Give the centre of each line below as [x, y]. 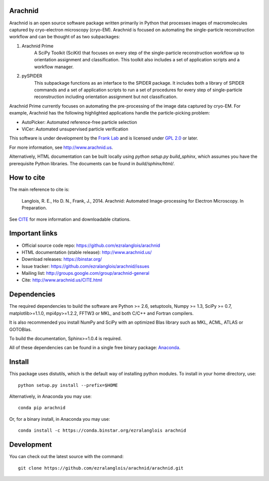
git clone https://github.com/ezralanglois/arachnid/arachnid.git [101, 468]
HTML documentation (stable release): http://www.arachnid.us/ [87, 252]
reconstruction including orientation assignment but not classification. [106, 97]
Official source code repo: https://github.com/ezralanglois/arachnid [91, 245]
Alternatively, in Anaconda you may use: [51, 396]
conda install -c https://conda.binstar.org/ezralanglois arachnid [102, 430]
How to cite [27, 178]
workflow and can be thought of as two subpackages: [65, 37]
